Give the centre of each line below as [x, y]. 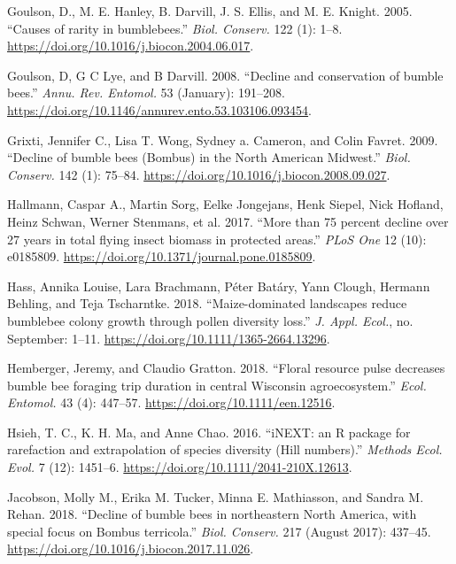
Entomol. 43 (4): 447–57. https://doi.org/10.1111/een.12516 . [171, 402]
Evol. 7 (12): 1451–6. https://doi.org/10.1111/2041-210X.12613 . [180, 467]
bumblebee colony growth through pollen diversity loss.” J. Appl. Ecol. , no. [210, 320]
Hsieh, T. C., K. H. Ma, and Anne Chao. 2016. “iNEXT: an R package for [209, 432]
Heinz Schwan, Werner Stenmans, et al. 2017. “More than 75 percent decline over [228, 221]
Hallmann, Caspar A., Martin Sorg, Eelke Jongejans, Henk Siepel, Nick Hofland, [225, 204]
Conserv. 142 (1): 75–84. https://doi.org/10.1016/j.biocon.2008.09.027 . [199, 174]
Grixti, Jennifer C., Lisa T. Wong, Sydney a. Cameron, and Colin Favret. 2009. [223, 139]
